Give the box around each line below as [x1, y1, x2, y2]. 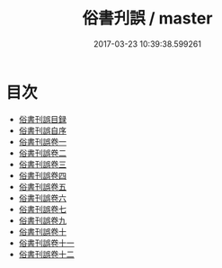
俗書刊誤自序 [18, 125, 67, 136]
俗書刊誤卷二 [18, 147, 67, 158]
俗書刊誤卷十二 [18, 248, 75, 259]
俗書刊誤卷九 [18, 215, 67, 226]
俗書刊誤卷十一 [18, 237, 75, 248]
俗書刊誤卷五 [18, 181, 67, 192]
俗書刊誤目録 [18, 113, 67, 124]
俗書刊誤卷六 [18, 192, 67, 203]
